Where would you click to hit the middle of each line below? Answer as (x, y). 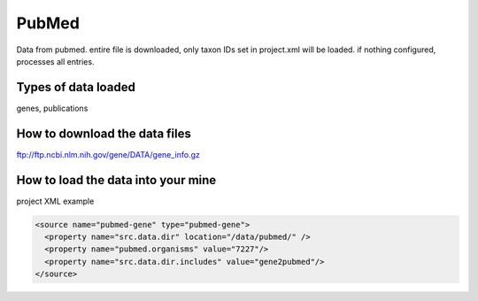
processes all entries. (55, 61)
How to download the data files (104, 133)
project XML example (55, 201)
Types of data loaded (76, 87)
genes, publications (52, 108)
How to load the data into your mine (116, 180)
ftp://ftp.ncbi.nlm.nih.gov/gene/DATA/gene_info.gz (108, 154)
